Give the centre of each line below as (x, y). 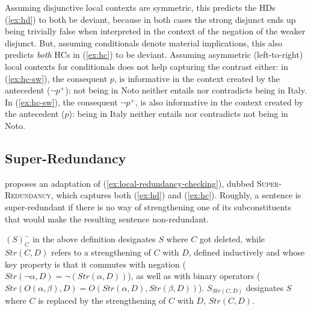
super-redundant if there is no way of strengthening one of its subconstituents (148, 206)
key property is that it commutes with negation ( (95, 264)
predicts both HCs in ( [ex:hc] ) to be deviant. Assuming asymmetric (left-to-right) (154, 55)
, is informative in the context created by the (197, 78)
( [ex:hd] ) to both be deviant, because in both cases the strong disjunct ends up (150, 19)
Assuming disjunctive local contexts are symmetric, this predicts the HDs (140, 7)
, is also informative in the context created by (220, 102)
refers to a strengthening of (101, 252)
